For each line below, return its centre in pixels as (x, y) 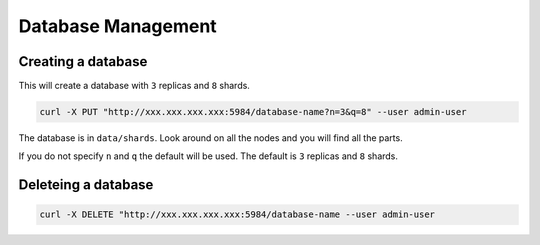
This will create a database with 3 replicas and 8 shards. (134, 86)
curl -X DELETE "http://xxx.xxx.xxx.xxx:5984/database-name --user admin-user (237, 214)
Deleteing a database (86, 185)
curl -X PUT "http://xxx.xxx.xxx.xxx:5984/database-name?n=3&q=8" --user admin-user (253, 112)
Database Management (117, 26)
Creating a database (83, 61)
